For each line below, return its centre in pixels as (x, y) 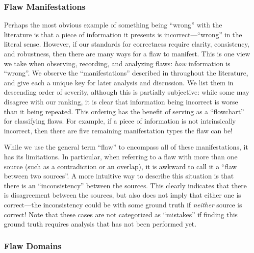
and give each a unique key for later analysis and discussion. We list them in (119, 82)
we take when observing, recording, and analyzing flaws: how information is (117, 63)
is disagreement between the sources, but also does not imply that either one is (123, 195)
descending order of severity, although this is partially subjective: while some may (127, 92)
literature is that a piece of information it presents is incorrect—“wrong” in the (123, 34)
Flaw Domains (33, 245)
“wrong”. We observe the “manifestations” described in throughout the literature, (126, 73)
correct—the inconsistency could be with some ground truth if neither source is (123, 204)
